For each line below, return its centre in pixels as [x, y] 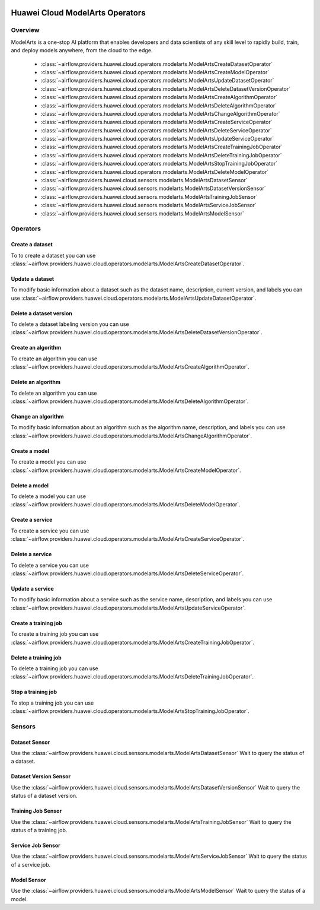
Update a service [32, 588]
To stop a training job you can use [52, 703]
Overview [25, 30]
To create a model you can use [49, 462]
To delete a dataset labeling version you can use [70, 324]
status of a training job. [39, 830]
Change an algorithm [38, 417]
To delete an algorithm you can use [54, 393]
